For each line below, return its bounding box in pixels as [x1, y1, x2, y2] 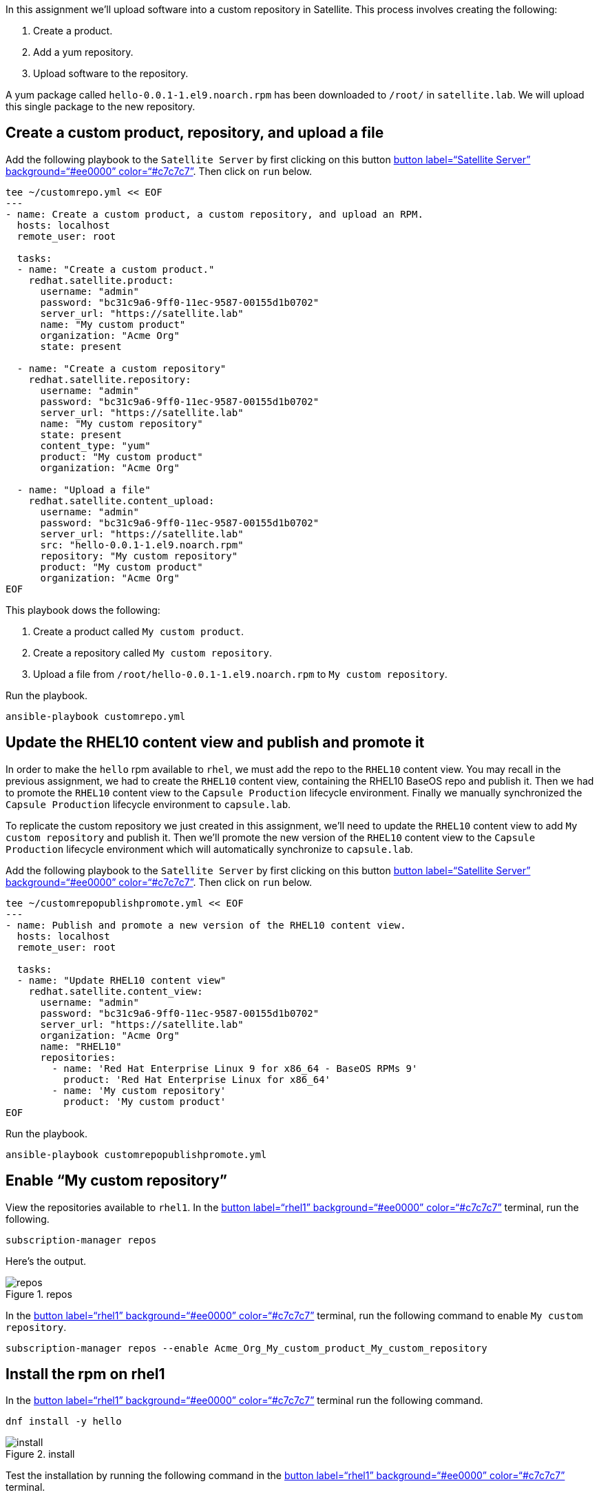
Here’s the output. [6, 1255, 87, 1267]
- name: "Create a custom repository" [17, 362, 227, 374]
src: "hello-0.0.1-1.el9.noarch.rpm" [40, 539, 244, 550]
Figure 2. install [6, 1448, 75, 1460]
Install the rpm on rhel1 [6, 1365, 165, 1383]
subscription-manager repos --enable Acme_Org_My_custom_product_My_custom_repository [6, 1342, 487, 1354]
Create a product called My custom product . [33, 625, 244, 637]
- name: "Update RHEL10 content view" [17, 974, 227, 986]
